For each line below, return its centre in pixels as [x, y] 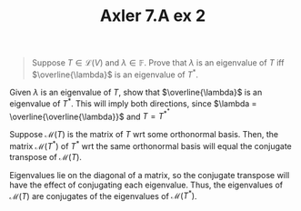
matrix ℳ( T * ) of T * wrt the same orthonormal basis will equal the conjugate [151, 145]
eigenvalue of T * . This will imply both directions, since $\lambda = [133, 103]
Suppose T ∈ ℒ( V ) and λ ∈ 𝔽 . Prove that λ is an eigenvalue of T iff [158, 63]
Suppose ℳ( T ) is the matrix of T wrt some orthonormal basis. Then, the [144, 135]
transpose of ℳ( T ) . [45, 156]
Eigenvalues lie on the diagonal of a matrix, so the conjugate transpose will [150, 175]
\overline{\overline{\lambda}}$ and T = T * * [90, 115]
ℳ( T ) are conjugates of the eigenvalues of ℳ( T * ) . [103, 195]
